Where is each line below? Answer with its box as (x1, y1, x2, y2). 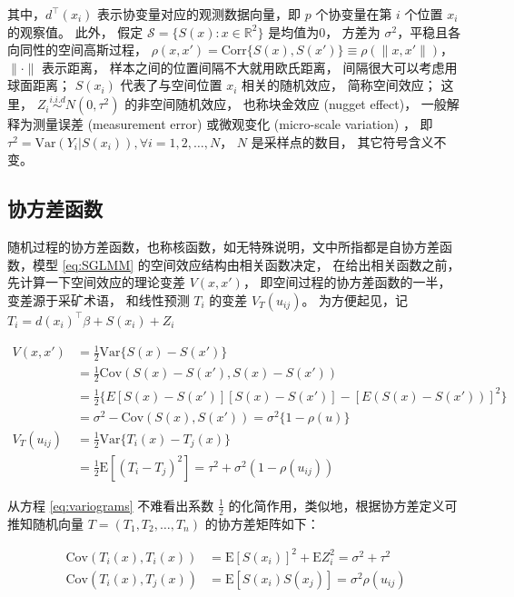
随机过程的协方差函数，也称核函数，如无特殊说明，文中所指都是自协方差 (7, 237, 440, 256)
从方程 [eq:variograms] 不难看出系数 (7, 495, 214, 514)
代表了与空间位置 (120, 75, 222, 95)
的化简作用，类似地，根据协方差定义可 (228, 495, 458, 514)
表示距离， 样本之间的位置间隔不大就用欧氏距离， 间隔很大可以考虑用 (42, 57, 458, 76)
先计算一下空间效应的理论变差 (7, 273, 185, 292)
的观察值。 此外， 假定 (7, 22, 143, 41)
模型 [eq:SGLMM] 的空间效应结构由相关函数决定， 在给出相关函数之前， (32, 254, 460, 274)
